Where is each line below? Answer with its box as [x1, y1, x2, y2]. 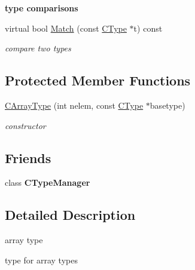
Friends [5, 148, 51, 167]
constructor [5, 119, 46, 131]
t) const [133, 22, 163, 34]
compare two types [5, 42, 71, 54]
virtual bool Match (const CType [5, 22, 127, 34]
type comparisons [5, 2, 78, 14]
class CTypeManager [5, 176, 90, 189]
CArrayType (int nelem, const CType [5, 99, 144, 111]
